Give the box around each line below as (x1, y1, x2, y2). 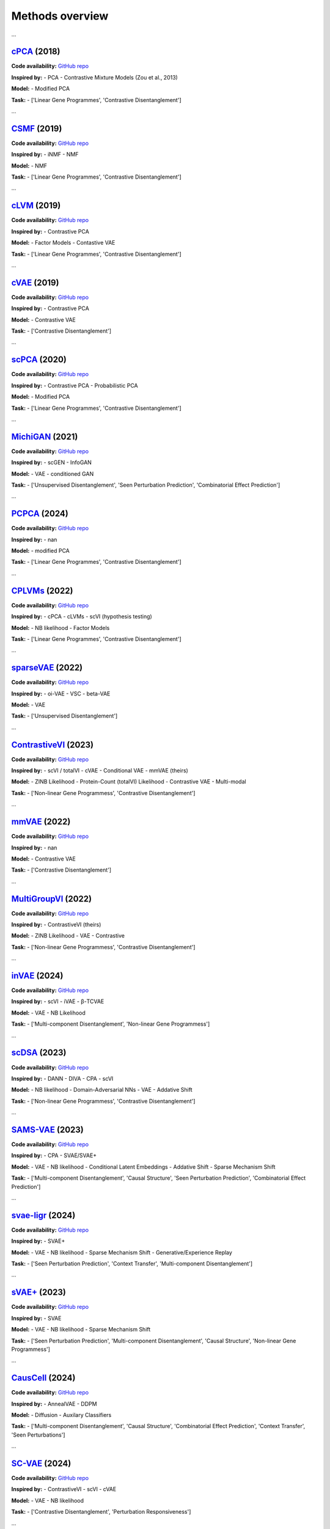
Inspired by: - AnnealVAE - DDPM (11, 1400, 97, 1407)
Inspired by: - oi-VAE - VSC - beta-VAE (11, 690, 111, 697)
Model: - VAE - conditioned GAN (11, 470, 94, 477)
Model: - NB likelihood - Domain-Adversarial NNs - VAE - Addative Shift (11, 1086, 193, 1094)
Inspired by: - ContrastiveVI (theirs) (11, 921, 101, 928)
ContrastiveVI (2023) (11, 739, 94, 750)
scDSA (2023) (11, 1048, 67, 1058)
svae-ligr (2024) (11, 1210, 76, 1220)
